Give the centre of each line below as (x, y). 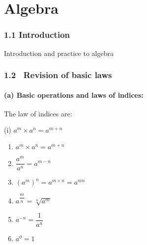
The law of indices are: (38, 113)
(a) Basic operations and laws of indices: (74, 95)
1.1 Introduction (37, 35)
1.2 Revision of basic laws (58, 75)
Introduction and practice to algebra (59, 53)
